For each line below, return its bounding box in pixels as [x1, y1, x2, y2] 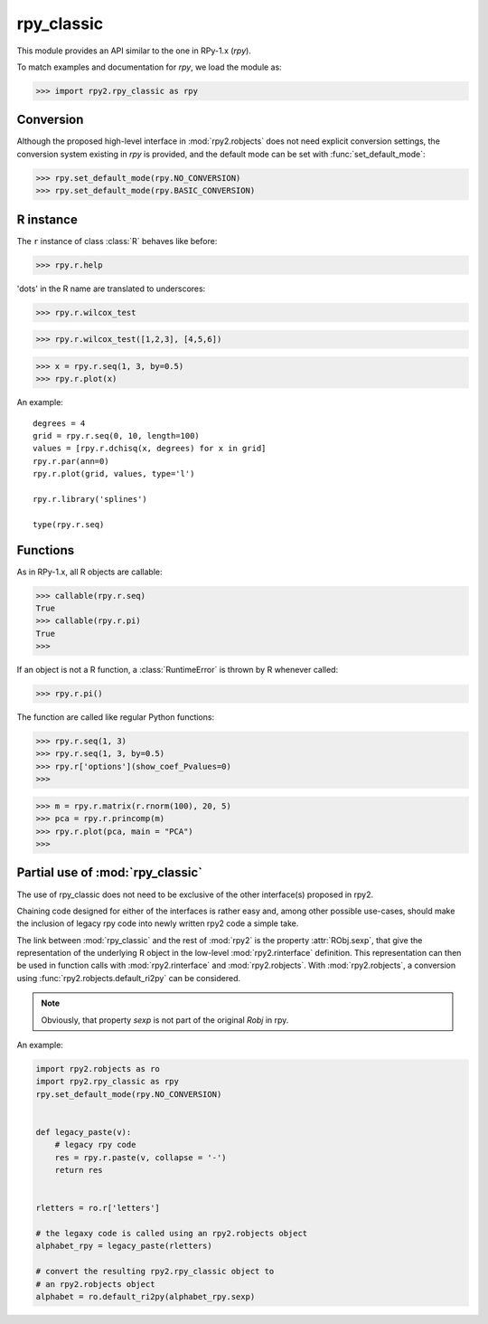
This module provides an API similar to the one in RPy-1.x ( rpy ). [16, 45, 252, 56]
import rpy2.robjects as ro [35, 1064, 160, 1073]
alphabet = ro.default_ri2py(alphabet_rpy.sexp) [35, 1291, 256, 1302]
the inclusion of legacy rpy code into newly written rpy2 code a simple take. [16, 918, 299, 929]
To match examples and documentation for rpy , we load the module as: [16, 61, 282, 72]
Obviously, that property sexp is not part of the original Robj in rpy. [41, 1014, 289, 1026]
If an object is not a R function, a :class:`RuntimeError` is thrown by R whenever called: [16, 665, 339, 676]
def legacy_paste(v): [35, 1127, 132, 1137]
